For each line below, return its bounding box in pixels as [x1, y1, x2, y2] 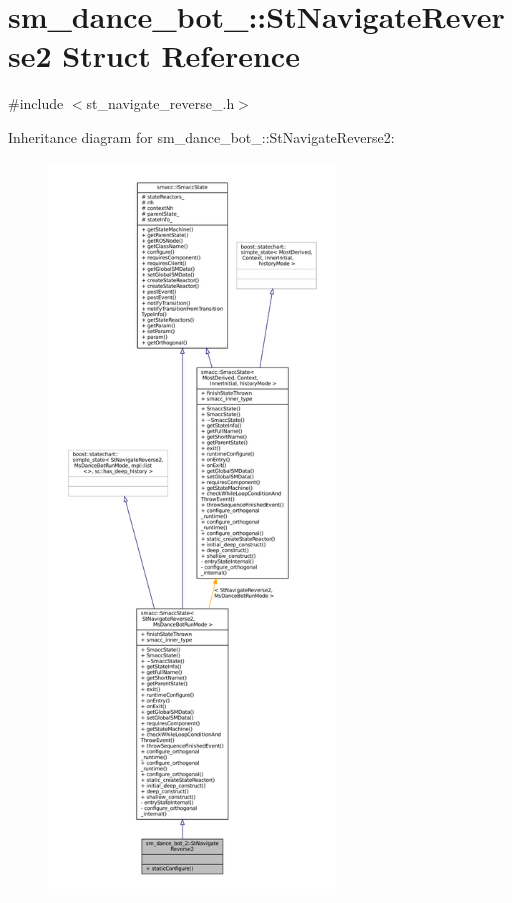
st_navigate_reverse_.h [86, 93, 235, 114]
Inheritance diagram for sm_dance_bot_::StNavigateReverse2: [8, 126, 395, 147]
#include [8, 93, 64, 114]
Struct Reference [62, 35, 300, 76]
